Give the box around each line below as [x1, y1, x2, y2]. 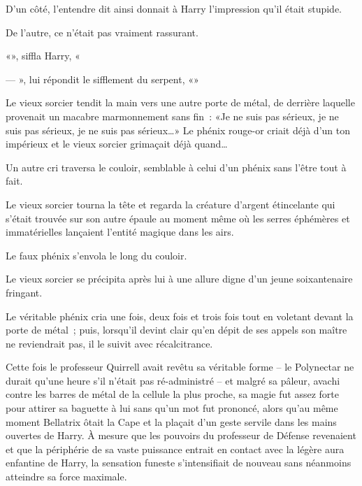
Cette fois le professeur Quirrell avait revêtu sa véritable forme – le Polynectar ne [6, 359, 354, 374]
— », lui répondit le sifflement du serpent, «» [6, 71, 199, 86]
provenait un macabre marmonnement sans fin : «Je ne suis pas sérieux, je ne [6, 108, 339, 123]
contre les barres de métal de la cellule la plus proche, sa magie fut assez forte [6, 387, 339, 401]
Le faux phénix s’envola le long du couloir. [6, 248, 187, 262]
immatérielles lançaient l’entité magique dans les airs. [6, 224, 234, 239]
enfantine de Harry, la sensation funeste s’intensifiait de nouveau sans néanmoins [6, 455, 352, 470]
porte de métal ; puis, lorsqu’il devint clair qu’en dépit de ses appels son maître [6, 322, 347, 337]
